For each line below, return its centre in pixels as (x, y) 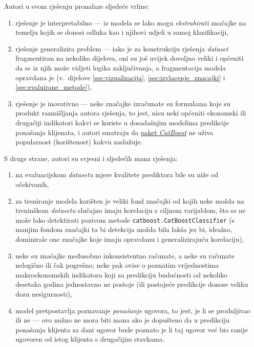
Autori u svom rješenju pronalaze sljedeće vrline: (77, 6)
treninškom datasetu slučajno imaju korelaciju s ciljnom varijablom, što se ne (130, 210)
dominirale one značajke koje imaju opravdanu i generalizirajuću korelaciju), (130, 239)
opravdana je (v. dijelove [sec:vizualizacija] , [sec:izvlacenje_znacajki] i (120, 77)
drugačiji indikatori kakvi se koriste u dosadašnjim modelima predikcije (122, 122)
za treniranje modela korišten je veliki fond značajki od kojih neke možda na (130, 200)
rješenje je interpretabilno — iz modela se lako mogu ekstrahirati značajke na (131, 22)
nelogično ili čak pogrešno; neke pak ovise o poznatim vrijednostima (117, 265)
